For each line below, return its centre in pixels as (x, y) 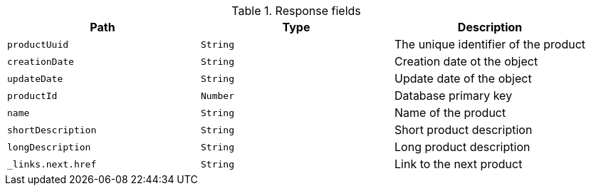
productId (32, 95)
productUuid (38, 44)
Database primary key (454, 95)
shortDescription (52, 130)
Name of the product (450, 113)
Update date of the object (463, 78)
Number (218, 95)
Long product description (462, 147)
